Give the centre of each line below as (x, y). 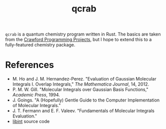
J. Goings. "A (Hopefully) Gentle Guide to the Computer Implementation (86, 100)
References (29, 65)
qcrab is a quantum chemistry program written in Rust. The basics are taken (83, 34)
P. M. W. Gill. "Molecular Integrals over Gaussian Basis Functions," (80, 89)
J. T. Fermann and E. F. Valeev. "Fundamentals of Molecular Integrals (83, 111)
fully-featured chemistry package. (40, 45)
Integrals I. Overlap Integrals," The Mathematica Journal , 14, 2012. (80, 84)
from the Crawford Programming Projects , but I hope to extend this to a (78, 39)
